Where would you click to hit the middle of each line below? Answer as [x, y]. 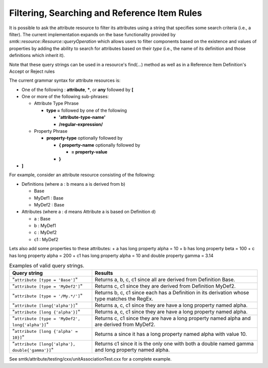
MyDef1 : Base [49, 198]
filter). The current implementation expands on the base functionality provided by [92, 34]
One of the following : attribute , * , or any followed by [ [77, 90]
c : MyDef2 [45, 232]
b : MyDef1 [45, 226]
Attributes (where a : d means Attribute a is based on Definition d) [89, 212]
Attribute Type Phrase [56, 104]
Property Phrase [51, 131]
